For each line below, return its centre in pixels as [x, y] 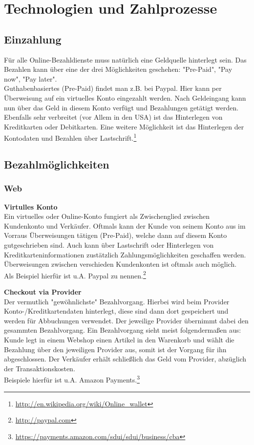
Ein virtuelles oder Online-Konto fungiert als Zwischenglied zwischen [107, 216]
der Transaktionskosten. [40, 368]
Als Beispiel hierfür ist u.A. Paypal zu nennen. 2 [75, 275]
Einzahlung [33, 39]
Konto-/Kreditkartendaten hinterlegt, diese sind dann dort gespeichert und [116, 311]
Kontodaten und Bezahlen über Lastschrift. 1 [70, 137]
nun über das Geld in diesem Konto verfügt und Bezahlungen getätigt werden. [121, 107]
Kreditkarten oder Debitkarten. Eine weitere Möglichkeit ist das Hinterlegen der [124, 126]
